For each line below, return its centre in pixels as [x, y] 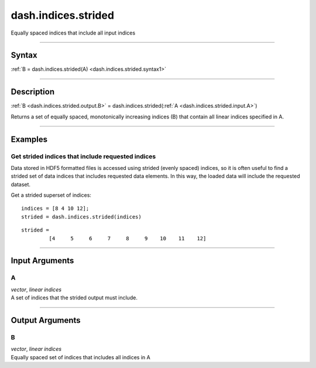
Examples [29, 139]
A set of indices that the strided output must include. [74, 298]
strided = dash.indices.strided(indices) [81, 217]
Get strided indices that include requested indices [83, 156]
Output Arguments [46, 320]
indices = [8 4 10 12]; [55, 209]
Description [33, 92]
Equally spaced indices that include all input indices [73, 33]
